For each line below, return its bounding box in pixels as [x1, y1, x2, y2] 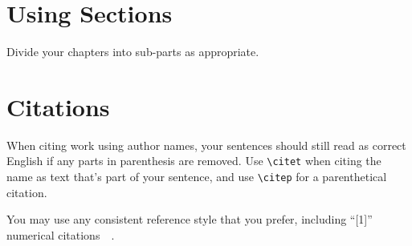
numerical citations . [6, 226, 115, 243]
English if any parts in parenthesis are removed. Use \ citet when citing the [6, 152, 381, 169]
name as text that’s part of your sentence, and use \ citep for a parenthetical [6, 168, 387, 185]
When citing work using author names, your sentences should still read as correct [6, 136, 406, 153]
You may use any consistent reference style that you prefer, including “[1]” [6, 211, 373, 228]
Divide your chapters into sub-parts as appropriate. [6, 43, 259, 60]
